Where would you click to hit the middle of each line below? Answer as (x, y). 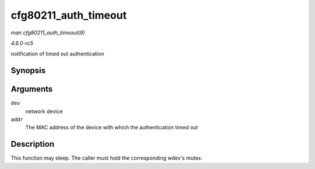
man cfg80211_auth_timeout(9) (48, 33)
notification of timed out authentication (57, 54)
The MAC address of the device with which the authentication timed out (112, 128)
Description (33, 144)
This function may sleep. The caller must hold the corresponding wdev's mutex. (107, 158)
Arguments (32, 89)
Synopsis (28, 71)
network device (44, 111)
